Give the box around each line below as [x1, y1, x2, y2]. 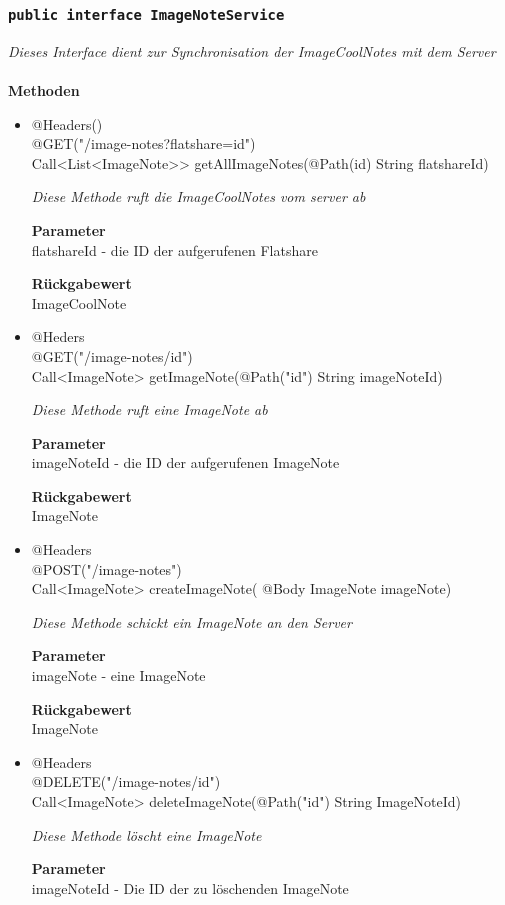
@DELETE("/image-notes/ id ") [31, 771, 221, 792]
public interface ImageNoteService [8, 6, 285, 23]
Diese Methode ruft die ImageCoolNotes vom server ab [31, 186, 366, 207]
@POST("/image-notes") [31, 558, 182, 579]
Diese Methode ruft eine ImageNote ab [31, 399, 268, 420]
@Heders [31, 326, 85, 347]
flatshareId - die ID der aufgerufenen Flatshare [31, 239, 318, 260]
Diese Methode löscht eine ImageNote [31, 824, 262, 845]
